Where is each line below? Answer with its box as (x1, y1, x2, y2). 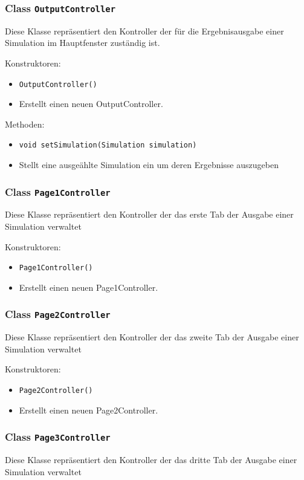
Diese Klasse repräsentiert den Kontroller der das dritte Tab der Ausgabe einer (5, 453, 297, 466)
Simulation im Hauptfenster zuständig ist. (5, 36, 160, 49)
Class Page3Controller (5, 429, 111, 444)
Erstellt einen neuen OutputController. (19, 97, 163, 110)
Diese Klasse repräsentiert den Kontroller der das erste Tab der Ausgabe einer (5, 208, 294, 221)
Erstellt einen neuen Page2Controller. (19, 403, 158, 416)
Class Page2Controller (5, 306, 111, 322)
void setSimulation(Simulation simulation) (19, 141, 197, 150)
